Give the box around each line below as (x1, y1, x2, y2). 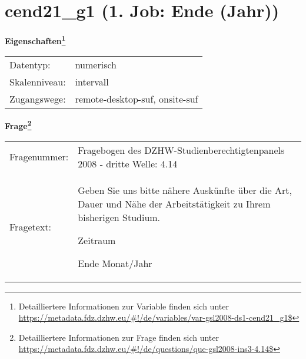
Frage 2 (5, 118, 32, 132)
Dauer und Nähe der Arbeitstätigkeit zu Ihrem (78, 196, 271, 210)
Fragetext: (9, 219, 51, 233)
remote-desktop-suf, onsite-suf (75, 92, 198, 106)
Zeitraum (78, 233, 116, 247)
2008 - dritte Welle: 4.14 (78, 156, 178, 170)
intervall (75, 75, 109, 89)
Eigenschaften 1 (5, 33, 66, 47)
